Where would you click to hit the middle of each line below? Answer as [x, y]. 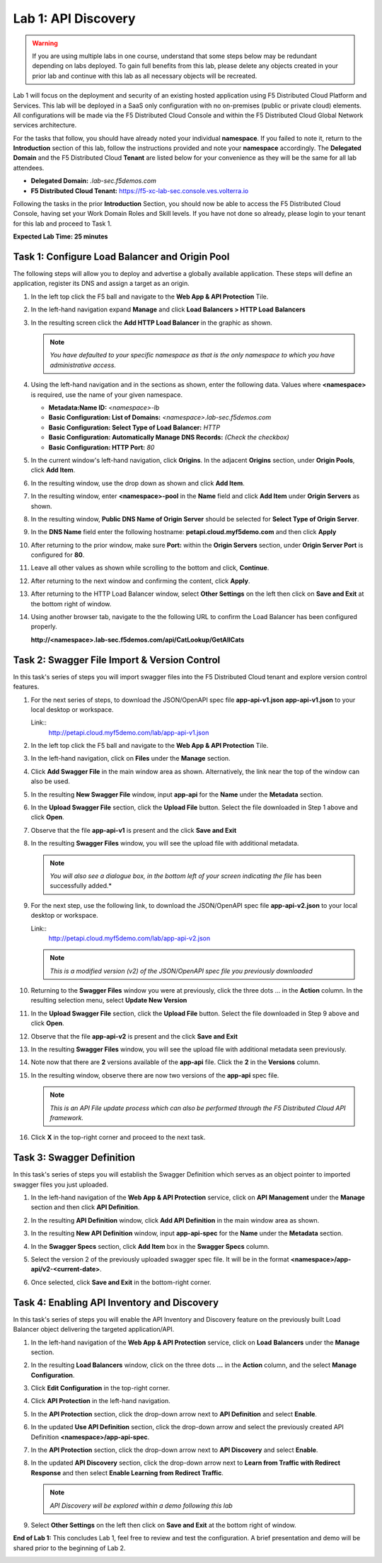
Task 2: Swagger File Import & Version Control [117, 660]
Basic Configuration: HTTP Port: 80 [102, 447]
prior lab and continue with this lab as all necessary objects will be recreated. [145, 76]
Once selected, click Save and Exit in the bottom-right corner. [121, 1282]
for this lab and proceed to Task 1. [63, 224]
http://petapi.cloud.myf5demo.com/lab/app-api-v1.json [129, 732]
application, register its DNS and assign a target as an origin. [102, 284]
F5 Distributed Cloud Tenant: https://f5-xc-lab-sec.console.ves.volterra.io [140, 190]
